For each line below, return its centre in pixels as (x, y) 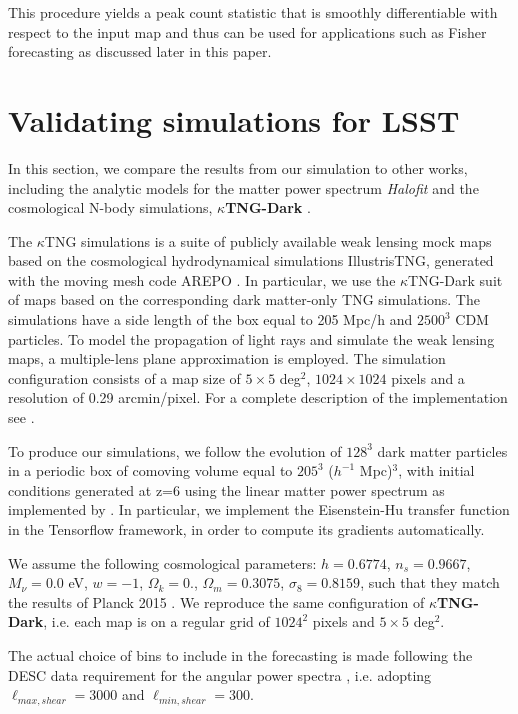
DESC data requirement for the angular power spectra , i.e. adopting (220, 674)
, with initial (436, 470)
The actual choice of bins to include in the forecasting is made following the (240, 654)
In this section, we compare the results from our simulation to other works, (238, 167)
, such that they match (430, 582)
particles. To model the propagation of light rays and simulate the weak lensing (251, 338)
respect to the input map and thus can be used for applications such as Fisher (247, 31)
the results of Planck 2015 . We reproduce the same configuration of (216, 601)
